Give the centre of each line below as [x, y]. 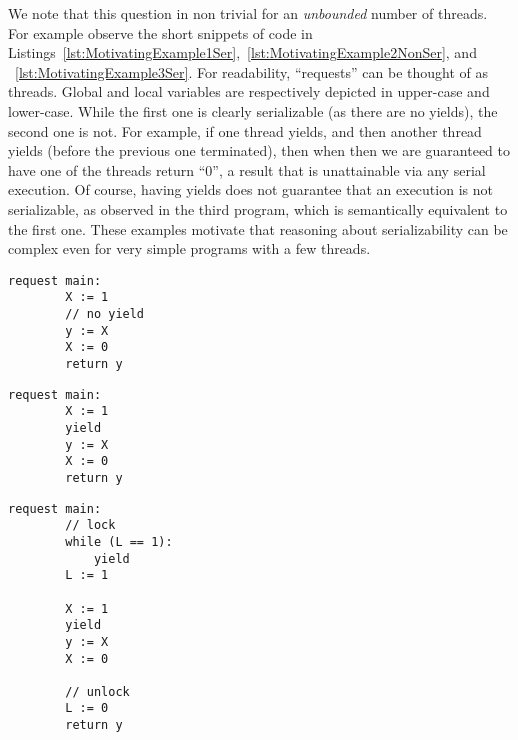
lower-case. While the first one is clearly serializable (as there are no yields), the [253, 110]
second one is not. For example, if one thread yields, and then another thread [245, 130]
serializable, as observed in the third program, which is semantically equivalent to [258, 208]
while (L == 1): [119, 541]
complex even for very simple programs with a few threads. [189, 248]
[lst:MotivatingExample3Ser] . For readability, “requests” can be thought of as [252, 71]
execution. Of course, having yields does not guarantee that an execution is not [250, 189]
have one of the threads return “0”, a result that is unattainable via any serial [247, 169]
